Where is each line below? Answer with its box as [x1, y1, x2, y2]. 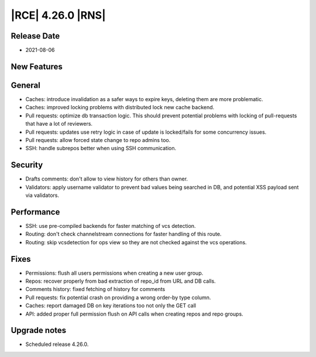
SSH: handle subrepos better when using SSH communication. [25, 145, 177, 152]
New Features [11, 61, 63, 71]
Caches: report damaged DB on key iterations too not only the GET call [25, 302, 196, 309]
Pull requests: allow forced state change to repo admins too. [25, 136, 171, 143]
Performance [11, 207, 60, 217]
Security [11, 160, 43, 170]
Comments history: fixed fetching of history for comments [25, 286, 166, 293]
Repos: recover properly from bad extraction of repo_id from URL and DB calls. [25, 278, 216, 285]
